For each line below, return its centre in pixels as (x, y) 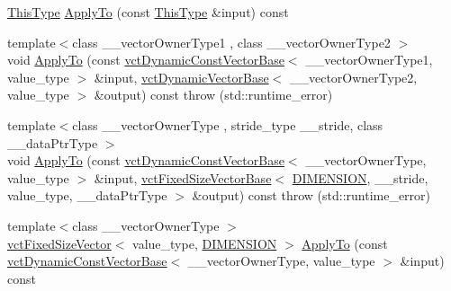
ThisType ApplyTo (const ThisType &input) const (148, 12)
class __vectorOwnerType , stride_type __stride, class (228, 124)
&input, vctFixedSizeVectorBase (183, 177)
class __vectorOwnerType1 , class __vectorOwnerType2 (231, 42)
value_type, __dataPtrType (87, 195)
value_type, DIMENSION (205, 243)
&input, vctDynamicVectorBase (181, 77)
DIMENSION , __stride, (360, 177)
